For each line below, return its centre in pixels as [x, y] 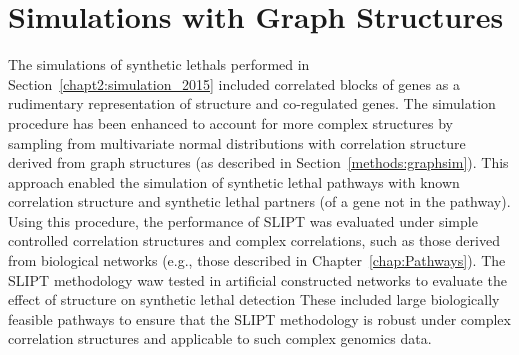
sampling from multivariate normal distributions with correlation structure [237, 142]
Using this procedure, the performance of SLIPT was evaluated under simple [243, 220]
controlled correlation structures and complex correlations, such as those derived [254, 240]
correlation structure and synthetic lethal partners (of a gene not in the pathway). [259, 201]
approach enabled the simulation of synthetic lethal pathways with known [234, 181]
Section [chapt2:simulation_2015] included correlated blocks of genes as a [234, 83]
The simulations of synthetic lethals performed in [159, 64]
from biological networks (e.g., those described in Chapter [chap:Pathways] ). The [257, 260]
